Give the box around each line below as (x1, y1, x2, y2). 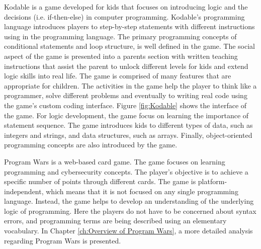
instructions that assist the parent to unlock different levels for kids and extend (4, 60, 248, 71)
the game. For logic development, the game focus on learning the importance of (4, 110, 249, 120)
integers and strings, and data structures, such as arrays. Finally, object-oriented (4, 129, 252, 140)
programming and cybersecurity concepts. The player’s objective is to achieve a (4, 166, 248, 177)
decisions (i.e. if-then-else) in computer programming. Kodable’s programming (4, 11, 245, 22)
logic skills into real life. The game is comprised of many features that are (4, 70, 231, 81)
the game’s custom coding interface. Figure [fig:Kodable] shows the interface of (4, 100, 247, 110)
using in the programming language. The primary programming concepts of (4, 31, 237, 41)
